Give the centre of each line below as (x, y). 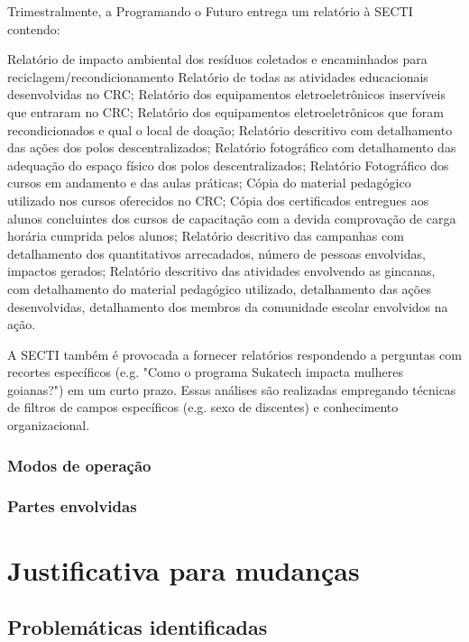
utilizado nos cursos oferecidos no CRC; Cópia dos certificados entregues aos (218, 200)
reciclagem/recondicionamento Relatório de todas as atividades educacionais (218, 76)
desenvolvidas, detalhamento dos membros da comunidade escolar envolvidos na (228, 306)
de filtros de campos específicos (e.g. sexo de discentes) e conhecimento (203, 407)
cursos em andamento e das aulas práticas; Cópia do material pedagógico (209, 183)
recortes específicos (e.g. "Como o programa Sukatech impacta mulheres (205, 372)
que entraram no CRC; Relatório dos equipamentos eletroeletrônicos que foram (225, 111)
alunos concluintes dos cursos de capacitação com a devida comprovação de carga (232, 218)
